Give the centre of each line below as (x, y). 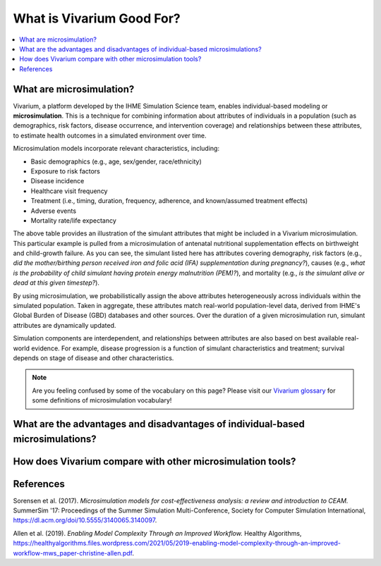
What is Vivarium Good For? (97, 18)
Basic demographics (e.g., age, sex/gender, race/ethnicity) (116, 161)
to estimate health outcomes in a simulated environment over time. (110, 135)
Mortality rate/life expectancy (73, 220)
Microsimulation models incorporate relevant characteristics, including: (116, 149)
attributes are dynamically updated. (65, 325)
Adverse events (54, 211)
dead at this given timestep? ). (56, 283)
